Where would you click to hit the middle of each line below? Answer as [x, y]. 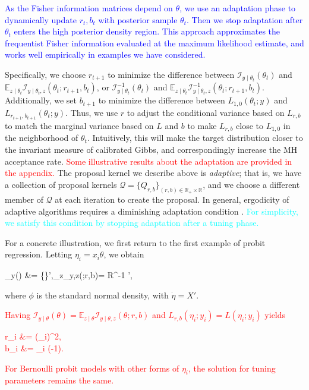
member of [24, 199]
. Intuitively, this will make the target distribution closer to [195, 138]
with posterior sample [138, 19]
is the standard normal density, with [103, 295]
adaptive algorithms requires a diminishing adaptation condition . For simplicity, [152, 211]
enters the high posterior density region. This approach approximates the [147, 31]
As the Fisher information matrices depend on [89, 8]
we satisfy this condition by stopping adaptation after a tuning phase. [132, 223]
